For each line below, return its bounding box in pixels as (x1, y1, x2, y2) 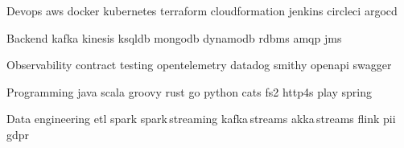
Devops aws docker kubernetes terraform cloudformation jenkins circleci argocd (6, 2, 398, 18)
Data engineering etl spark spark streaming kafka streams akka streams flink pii (6, 110, 396, 127)
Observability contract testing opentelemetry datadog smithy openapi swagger (6, 56, 392, 73)
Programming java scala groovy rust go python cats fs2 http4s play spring (6, 83, 372, 100)
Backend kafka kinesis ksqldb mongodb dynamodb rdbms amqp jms (6, 29, 342, 46)
